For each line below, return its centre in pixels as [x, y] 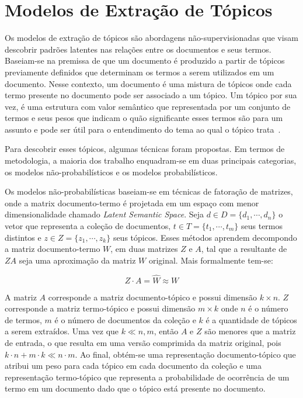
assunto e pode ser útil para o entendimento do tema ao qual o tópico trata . [143, 129]
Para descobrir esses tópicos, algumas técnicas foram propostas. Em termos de [145, 149]
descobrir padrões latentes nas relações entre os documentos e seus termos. [138, 49]
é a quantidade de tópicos [251, 319]
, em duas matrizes [144, 249]
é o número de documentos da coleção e [125, 319]
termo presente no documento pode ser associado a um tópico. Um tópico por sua [151, 95]
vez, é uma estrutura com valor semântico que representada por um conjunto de [148, 106]
